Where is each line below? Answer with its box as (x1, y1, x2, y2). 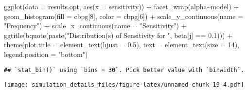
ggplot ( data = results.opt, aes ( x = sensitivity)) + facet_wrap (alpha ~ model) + (4, 1, 239, 11)
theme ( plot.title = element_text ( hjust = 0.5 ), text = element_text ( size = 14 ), (4, 39, 240, 50)
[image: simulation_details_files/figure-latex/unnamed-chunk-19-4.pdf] (4, 81, 244, 89)
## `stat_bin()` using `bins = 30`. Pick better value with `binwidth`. (4, 66, 244, 74)
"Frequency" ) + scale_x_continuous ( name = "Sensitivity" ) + (4, 20, 187, 31)
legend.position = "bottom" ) (4, 49, 88, 59)
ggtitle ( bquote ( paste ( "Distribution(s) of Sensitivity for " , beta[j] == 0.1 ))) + (4, 30, 233, 40)
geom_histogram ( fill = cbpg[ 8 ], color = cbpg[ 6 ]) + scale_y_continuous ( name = (4, 11, 243, 21)
